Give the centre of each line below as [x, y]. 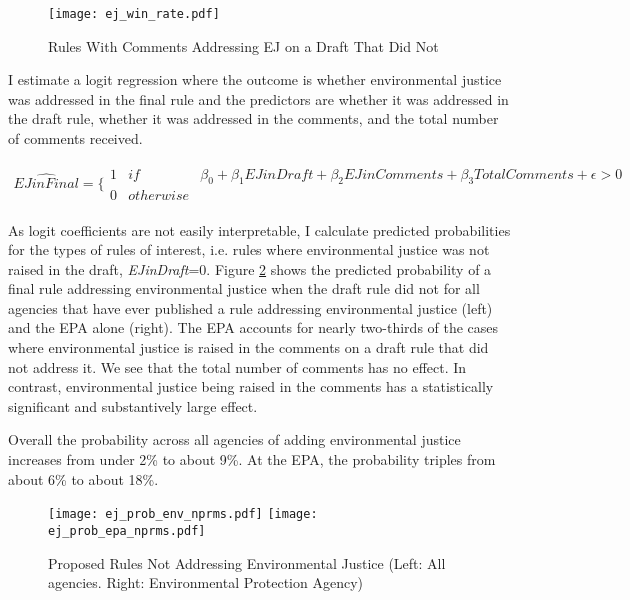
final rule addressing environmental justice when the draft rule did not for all [244, 288]
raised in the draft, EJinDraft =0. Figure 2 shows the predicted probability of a [250, 268]
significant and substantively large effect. [133, 405]
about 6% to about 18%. [83, 478]
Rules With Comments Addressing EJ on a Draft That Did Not [243, 45]
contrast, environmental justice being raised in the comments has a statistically [251, 386]
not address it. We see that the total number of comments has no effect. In [237, 366]
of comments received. [75, 138]
